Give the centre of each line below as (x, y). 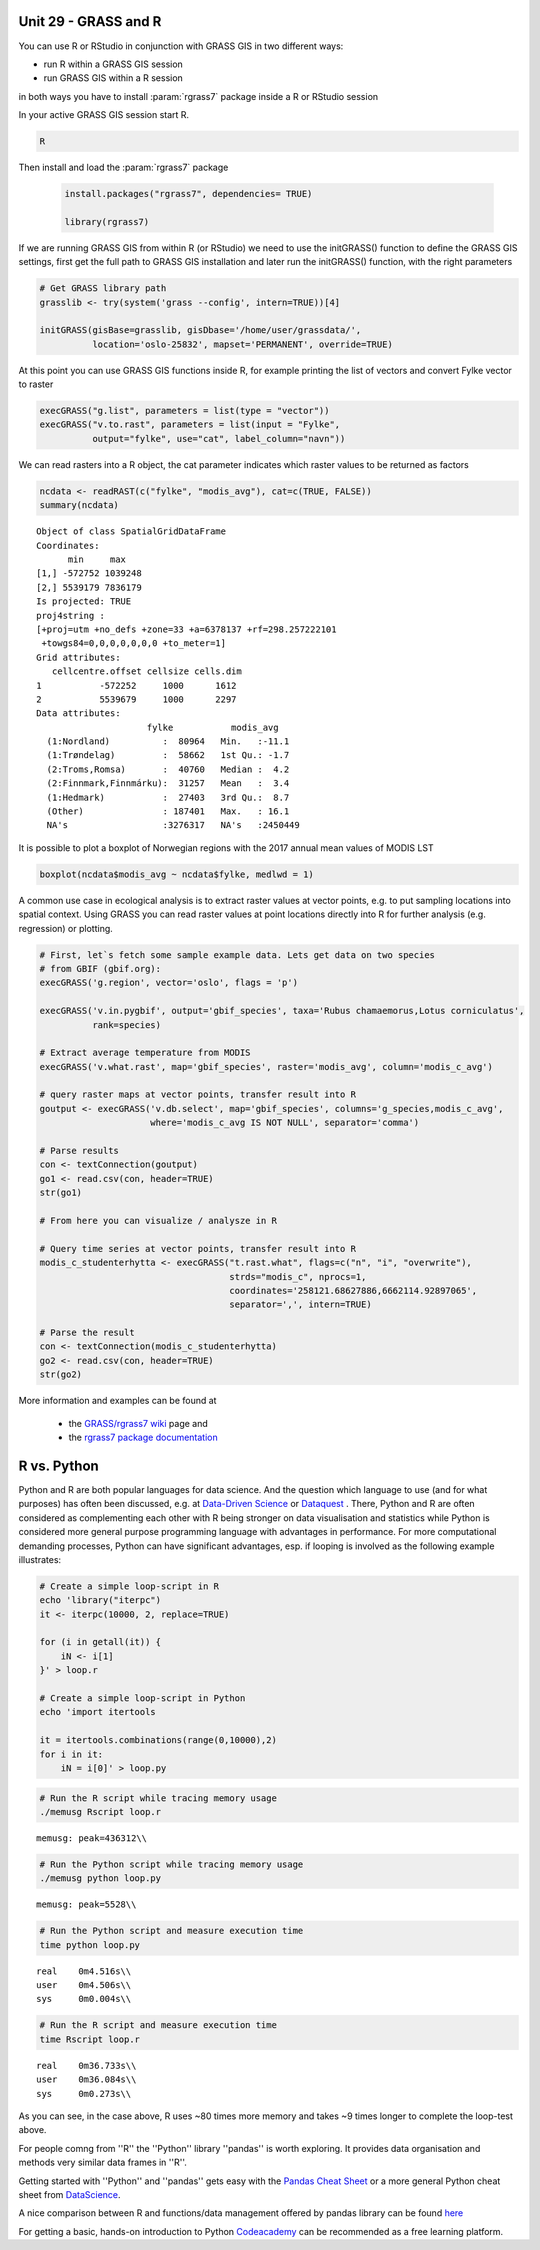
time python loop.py (89, 1944)
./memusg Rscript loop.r (100, 1811)
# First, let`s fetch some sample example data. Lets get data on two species (237, 954)
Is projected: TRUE (84, 601)
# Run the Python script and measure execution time (171, 1931)
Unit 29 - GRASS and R (90, 21)
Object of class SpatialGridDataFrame (131, 531)
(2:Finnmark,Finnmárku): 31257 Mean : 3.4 (168, 783)
